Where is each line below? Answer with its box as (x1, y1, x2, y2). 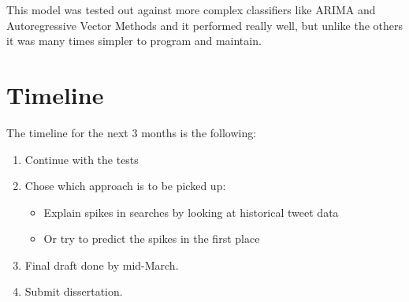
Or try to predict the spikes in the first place (43, 230, 260, 247)
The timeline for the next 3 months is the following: (6, 124, 257, 140)
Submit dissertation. (24, 283, 123, 300)
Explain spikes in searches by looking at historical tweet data (43, 203, 339, 220)
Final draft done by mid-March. (24, 256, 179, 273)
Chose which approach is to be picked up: (24, 177, 226, 194)
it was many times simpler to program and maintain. (6, 32, 262, 49)
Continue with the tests (24, 151, 139, 167)
